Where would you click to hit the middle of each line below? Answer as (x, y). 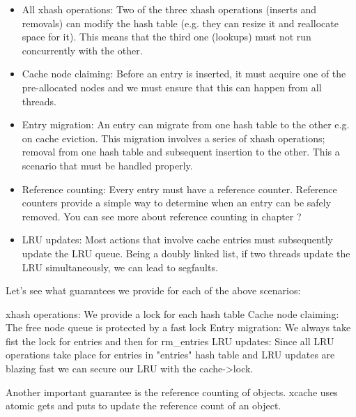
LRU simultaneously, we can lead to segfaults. (120, 267)
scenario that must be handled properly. (107, 165)
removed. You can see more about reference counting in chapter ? (162, 216)
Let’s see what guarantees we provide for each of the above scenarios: (153, 290)
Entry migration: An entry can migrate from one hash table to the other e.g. (186, 124)
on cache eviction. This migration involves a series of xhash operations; (173, 138)
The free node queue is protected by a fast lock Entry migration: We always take (178, 327)
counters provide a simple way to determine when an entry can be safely (177, 203)
